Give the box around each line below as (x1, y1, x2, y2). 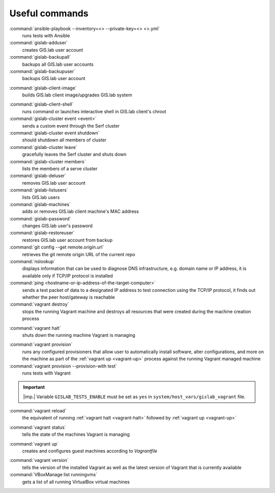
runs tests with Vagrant (22, 370, 71, 376)
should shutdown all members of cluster (22, 137, 107, 143)
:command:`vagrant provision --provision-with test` (9, 363, 117, 369)
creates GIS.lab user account (22, 46, 84, 53)
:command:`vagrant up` (9, 440, 59, 447)
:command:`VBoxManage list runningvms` (9, 472, 98, 478)
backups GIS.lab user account (22, 76, 86, 82)
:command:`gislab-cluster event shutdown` (9, 130, 100, 136)
